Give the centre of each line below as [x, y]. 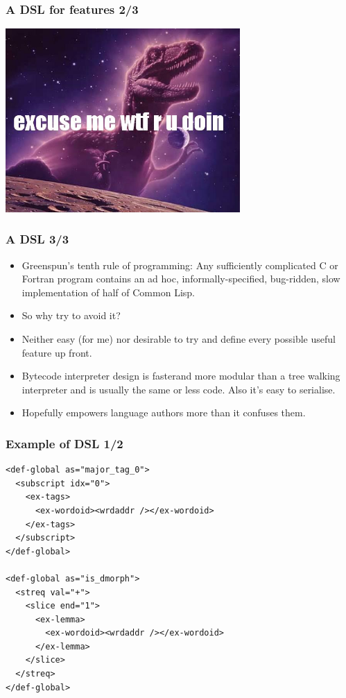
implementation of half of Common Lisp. [108, 292]
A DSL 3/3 [37, 239]
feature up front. [57, 352]
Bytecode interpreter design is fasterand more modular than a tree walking [181, 376]
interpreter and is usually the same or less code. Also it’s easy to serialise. [179, 389]
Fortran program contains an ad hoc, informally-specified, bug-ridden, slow [181, 279]
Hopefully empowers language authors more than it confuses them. [164, 412]
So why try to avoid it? [71, 315]
